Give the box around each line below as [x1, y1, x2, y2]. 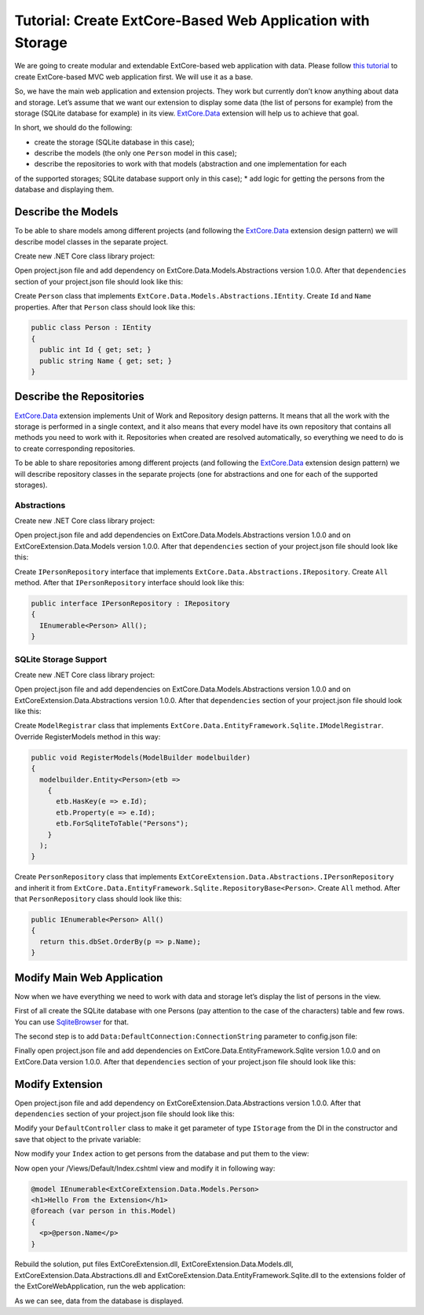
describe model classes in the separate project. [14, 236, 169, 247]
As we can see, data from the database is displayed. [14, 1296, 184, 1306]
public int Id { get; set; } [39, 346, 152, 354]
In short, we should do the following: [14, 123, 133, 133]
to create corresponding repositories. [14, 444, 136, 453]
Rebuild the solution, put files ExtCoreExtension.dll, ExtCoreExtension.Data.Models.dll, [14, 1259, 294, 1269]
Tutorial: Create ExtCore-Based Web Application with [14, 12, 371, 29]
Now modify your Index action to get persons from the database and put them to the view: [14, 1149, 309, 1159]
